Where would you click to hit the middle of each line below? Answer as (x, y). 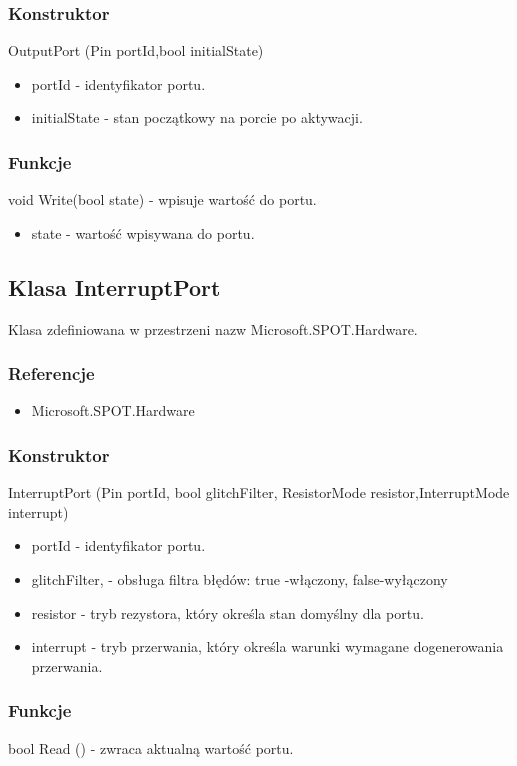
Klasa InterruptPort (114, 286)
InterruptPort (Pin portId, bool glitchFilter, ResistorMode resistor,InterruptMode (259, 492)
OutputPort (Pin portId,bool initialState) (136, 50)
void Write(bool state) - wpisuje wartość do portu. (162, 199)
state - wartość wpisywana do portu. (143, 232)
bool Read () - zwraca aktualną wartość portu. (151, 747)
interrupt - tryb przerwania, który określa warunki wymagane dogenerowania (267, 646)
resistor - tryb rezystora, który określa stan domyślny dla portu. (227, 612)
